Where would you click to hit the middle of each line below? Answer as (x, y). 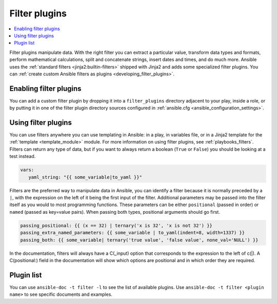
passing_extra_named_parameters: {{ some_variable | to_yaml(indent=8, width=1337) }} (133, 233)
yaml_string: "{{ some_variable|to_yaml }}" (85, 177)
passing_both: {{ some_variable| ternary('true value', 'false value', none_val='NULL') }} (139, 240)
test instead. (23, 156)
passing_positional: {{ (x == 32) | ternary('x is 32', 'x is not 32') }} (116, 225)
